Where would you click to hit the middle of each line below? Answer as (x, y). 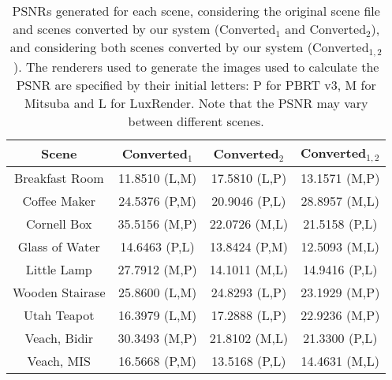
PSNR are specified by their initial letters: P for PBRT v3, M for (196, 84)
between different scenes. (196, 121)
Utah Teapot (59, 315)
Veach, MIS (59, 360)
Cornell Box (59, 223)
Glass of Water (59, 246)
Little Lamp (59, 269)
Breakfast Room (59, 177)
